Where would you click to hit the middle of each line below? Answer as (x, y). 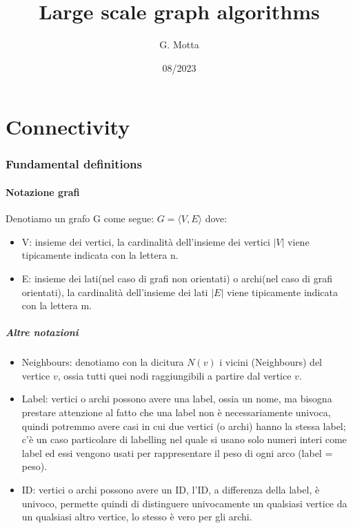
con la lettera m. (57, 305)
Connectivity (68, 127)
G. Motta (179, 45)
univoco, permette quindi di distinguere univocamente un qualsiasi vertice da (184, 503)
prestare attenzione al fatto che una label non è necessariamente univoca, (176, 412)
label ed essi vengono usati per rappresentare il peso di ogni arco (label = (177, 452)
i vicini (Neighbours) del (271, 362)
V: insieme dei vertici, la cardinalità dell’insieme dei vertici (146, 241)
